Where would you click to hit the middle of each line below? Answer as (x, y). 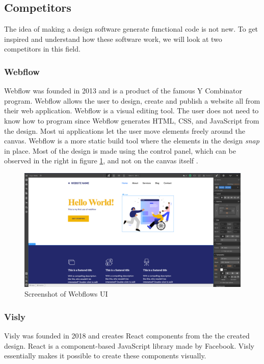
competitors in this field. (42, 49)
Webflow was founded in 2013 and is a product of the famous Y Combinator (123, 91)
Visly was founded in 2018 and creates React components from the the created (127, 336)
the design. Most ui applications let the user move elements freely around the (125, 130)
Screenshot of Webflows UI (66, 294)
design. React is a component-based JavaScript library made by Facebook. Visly (129, 345)
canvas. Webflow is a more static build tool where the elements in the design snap (132, 141)
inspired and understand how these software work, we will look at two (113, 39)
